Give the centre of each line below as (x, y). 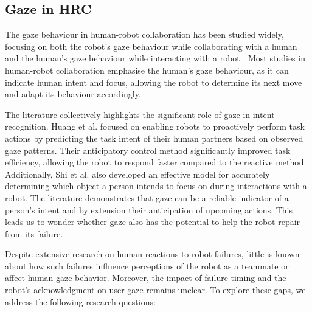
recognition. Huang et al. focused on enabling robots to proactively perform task (155, 126)
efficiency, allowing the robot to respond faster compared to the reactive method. (156, 162)
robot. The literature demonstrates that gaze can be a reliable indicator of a (147, 197)
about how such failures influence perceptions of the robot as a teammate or (147, 265)
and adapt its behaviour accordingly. (73, 94)
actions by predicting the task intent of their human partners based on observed (154, 138)
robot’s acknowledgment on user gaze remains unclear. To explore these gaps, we (155, 290)
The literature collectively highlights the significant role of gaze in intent (140, 114)
